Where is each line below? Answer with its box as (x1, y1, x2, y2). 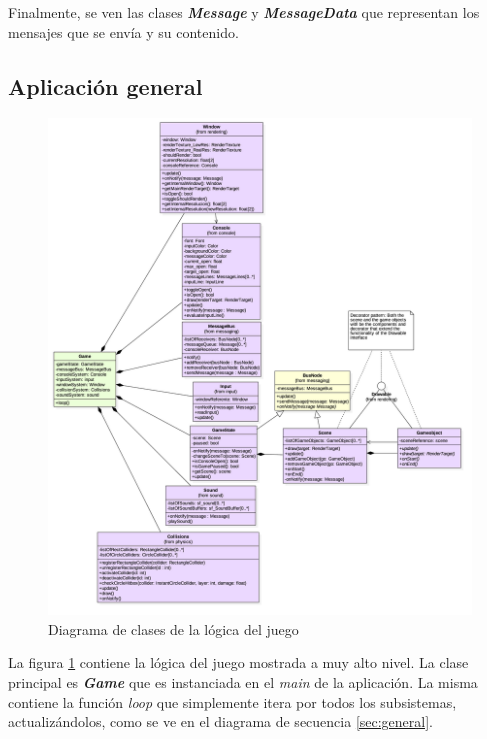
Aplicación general (8, 70, 203, 101)
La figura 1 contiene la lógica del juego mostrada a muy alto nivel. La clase (8, 652, 469, 673)
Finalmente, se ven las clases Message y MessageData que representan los (8, 2, 480, 22)
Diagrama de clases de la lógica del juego (48, 618, 299, 639)
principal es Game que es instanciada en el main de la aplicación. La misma (8, 671, 478, 692)
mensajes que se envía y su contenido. (8, 21, 239, 42)
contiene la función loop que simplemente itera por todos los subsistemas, (8, 691, 457, 712)
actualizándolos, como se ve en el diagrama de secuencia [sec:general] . (8, 711, 434, 732)
